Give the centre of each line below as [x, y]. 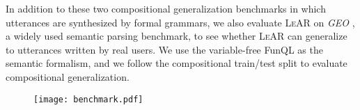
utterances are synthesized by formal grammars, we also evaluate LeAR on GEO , [180, 22]
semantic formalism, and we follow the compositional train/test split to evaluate [177, 63]
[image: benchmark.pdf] [88, 99]
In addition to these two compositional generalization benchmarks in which [166, 8]
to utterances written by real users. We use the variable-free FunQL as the [164, 49]
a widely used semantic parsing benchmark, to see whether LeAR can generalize [177, 36]
